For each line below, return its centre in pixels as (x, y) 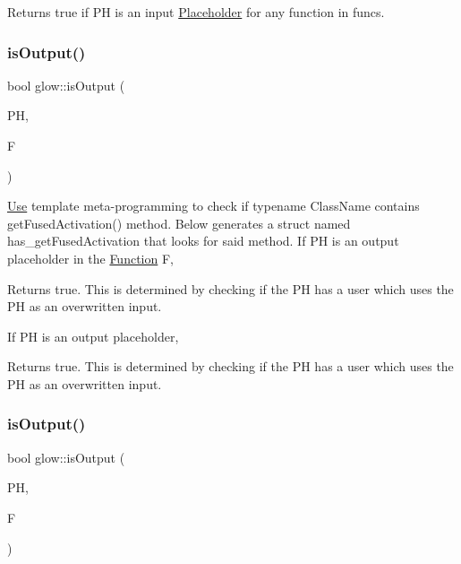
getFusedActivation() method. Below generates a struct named (179, 223)
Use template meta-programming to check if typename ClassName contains (213, 206)
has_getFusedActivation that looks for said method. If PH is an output (203, 241)
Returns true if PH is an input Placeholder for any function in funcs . (196, 12)
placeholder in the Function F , (91, 258)
